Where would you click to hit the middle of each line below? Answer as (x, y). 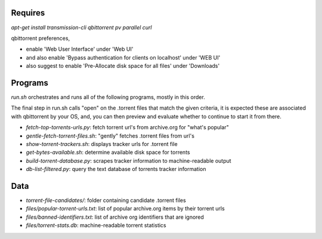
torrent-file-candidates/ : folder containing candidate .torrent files (106, 200)
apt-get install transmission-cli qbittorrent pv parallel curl (81, 27)
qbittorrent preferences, (41, 38)
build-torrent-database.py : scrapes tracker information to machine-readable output (129, 160)
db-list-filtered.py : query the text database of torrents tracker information (116, 169)
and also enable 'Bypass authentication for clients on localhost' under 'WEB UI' (123, 57)
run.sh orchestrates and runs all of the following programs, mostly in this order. (108, 97)
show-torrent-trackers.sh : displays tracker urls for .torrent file (102, 144)
